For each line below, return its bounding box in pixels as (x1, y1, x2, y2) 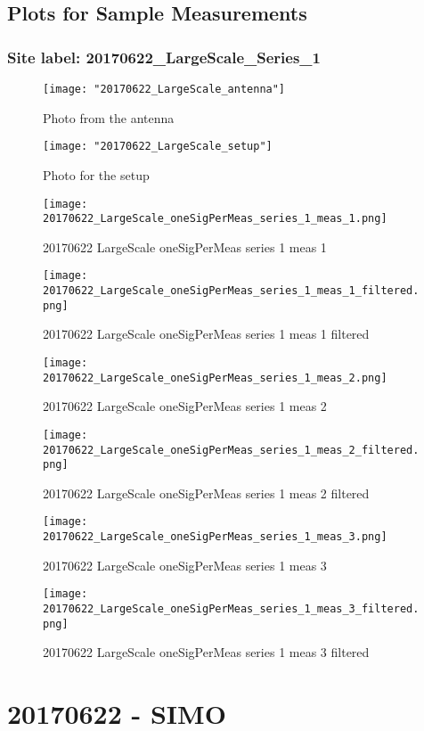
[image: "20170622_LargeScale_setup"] (43, 140, 273, 153)
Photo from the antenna (43, 108, 175, 127)
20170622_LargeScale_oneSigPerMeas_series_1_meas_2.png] (43, 371, 387, 384)
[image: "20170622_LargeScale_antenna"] (43, 83, 286, 95)
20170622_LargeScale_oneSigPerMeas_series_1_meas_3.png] (43, 530, 387, 544)
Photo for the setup (43, 165, 150, 184)
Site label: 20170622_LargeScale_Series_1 (7, 45, 321, 68)
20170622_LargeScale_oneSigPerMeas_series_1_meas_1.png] (43, 212, 387, 226)
